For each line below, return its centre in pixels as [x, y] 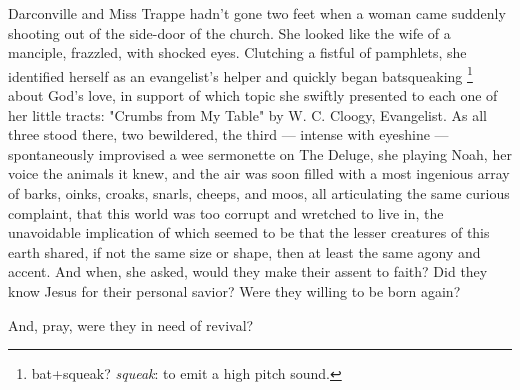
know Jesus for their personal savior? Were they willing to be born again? [234, 290]
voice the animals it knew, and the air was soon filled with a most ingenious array [259, 173]
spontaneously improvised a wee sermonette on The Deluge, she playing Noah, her [260, 153]
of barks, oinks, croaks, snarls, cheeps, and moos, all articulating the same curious [259, 193]
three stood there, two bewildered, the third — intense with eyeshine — [228, 134]
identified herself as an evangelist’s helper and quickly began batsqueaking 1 [240, 74]
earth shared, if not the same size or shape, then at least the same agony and [244, 251]
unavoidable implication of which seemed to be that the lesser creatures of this [249, 232]
